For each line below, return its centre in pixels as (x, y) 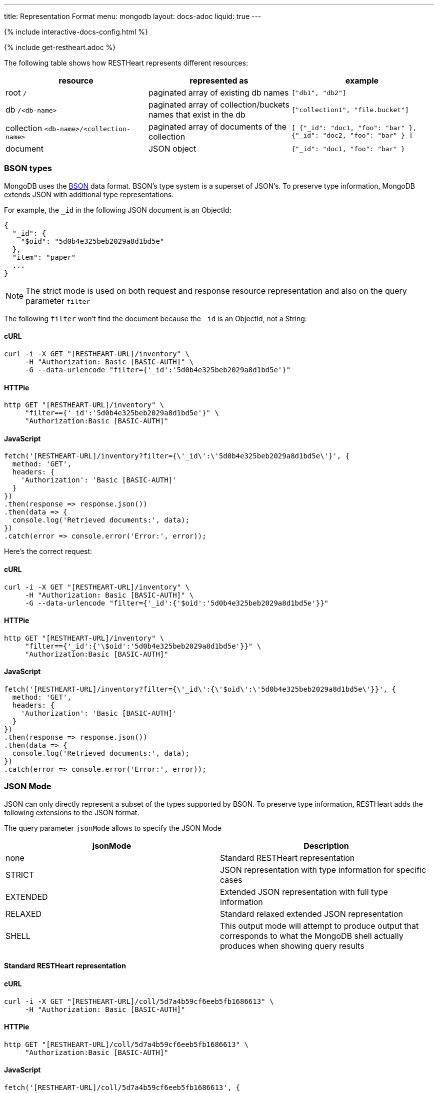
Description (326, 846)
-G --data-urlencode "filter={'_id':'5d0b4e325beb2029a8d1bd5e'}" (158, 370)
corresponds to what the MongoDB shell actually (312, 936)
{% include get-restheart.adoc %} (60, 47)
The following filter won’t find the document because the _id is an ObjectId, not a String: (155, 318)
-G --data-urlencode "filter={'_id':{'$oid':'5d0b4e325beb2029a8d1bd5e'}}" (177, 603)
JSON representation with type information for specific (323, 870)
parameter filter (58, 301)
